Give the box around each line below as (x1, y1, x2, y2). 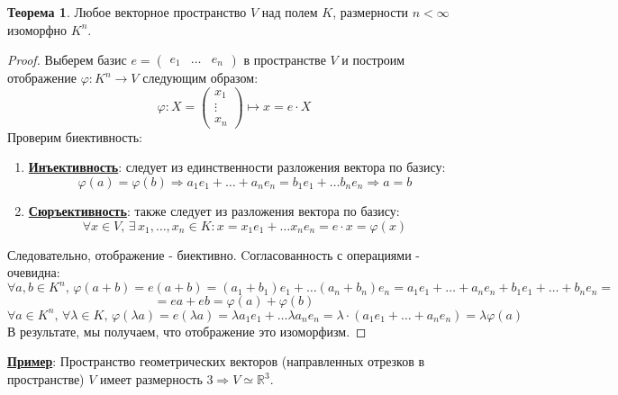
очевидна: (7, 263, 60, 282)
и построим (341, 50, 405, 69)
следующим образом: (142, 68, 259, 87)
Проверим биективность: (7, 127, 142, 146)
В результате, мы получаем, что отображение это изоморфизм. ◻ (7, 321, 367, 340)
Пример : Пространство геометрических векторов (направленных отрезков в (7, 352, 425, 371)
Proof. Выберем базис (7, 50, 127, 69)
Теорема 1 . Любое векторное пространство (7, 3, 247, 21)
